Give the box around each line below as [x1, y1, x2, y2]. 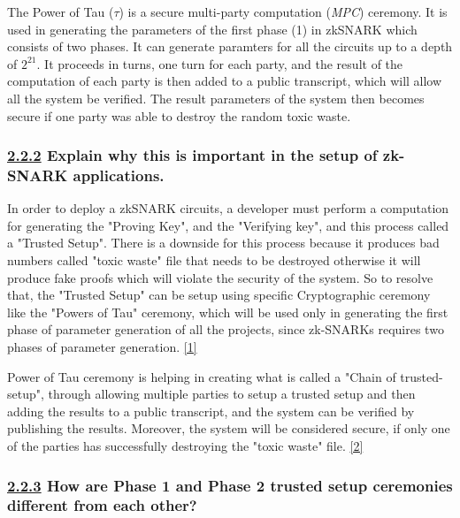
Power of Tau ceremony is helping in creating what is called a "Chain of [7, 367, 396, 385]
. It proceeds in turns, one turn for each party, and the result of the [36, 54, 403, 72]
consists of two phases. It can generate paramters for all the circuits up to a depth [7, 37, 453, 56]
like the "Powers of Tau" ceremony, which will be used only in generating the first [7, 302, 448, 321]
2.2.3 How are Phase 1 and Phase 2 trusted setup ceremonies [7, 474, 453, 496]
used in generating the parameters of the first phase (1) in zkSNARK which [7, 19, 418, 38]
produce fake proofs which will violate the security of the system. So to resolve [7, 268, 433, 286]
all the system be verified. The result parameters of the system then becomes [7, 88, 425, 107]
